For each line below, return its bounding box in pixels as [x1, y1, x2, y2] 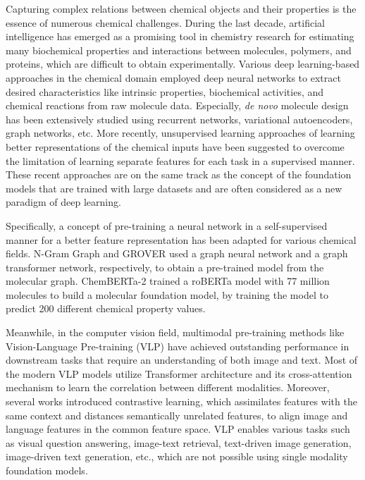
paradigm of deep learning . [6, 195, 121, 209]
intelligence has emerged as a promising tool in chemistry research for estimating [6, 29, 354, 44]
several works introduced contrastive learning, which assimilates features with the [6, 394, 357, 409]
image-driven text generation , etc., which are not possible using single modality [6, 449, 348, 464]
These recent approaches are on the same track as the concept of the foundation [6, 167, 352, 182]
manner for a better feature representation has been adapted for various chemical [6, 232, 357, 247]
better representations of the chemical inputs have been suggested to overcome [6, 139, 345, 154]
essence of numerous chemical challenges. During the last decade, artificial [6, 15, 325, 30]
